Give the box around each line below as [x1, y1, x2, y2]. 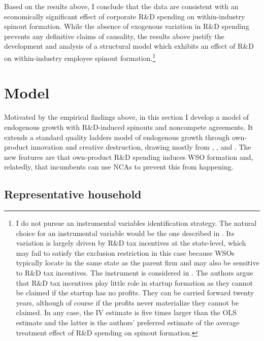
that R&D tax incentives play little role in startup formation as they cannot [16, 277, 253, 288]
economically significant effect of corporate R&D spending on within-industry [4, 11, 245, 21]
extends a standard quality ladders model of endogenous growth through [4, 131, 230, 142]
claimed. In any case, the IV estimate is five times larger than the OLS [16, 307, 237, 318]
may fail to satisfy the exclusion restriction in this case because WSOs [16, 247, 235, 258]
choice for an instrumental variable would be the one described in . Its [16, 227, 235, 238]
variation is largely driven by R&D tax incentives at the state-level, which [16, 237, 246, 248]
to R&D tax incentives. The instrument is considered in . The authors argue [16, 267, 253, 278]
